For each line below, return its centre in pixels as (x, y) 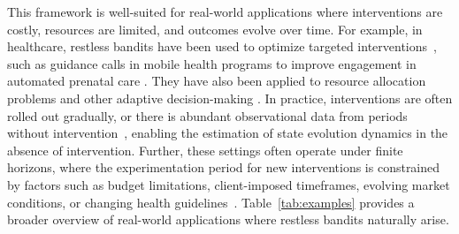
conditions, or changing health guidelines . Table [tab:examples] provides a (211, 202)
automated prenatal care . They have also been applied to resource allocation (217, 81)
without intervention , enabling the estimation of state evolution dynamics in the (228, 133)
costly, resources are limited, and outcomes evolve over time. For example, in (215, 29)
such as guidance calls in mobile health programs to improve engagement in (212, 63)
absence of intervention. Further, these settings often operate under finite (205, 150)
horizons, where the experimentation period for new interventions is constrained (224, 167)
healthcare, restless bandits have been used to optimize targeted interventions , (222, 46)
